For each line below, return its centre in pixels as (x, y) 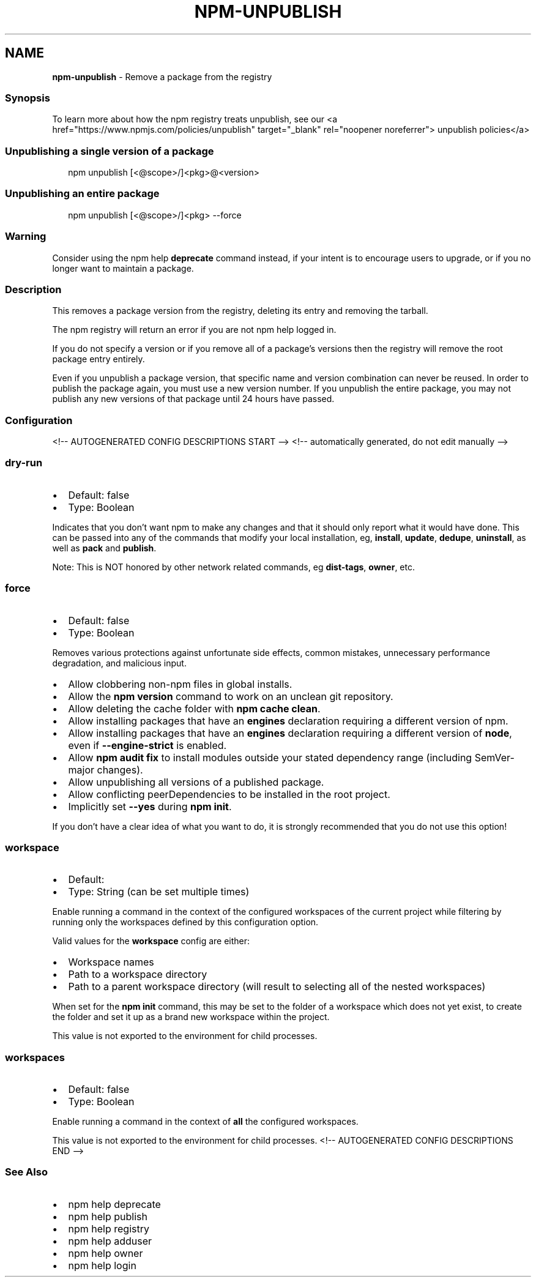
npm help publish (108, 1216)
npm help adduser (110, 1241)
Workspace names (111, 962)
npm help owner (106, 1253)
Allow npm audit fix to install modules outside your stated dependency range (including (270, 757)
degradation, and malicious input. (119, 663)
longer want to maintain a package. (123, 268)
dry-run (24, 463)
